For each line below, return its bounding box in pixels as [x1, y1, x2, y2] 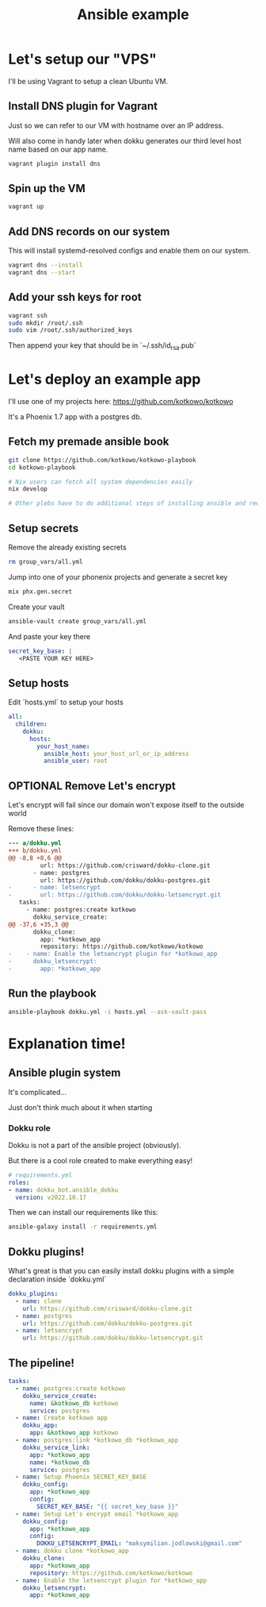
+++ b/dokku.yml [8, 847, 62, 855]
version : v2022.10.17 [15, 1193, 87, 1201]
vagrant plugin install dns [8, 160, 101, 168]
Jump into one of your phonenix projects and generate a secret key [8, 572, 228, 581]
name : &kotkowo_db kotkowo [28, 1399, 119, 1407]
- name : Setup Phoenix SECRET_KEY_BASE [15, 1473, 147, 1482]
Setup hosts [8, 676, 70, 690]
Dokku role [8, 1122, 51, 1133]
